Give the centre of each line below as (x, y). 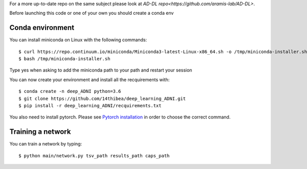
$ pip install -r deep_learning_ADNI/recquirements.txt (90, 106)
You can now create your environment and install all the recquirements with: (90, 80)
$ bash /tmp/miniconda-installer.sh (64, 59)
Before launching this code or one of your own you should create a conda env (92, 13)
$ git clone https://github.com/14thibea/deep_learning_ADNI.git (102, 99)
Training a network (40, 132)
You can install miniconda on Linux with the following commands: (78, 40)
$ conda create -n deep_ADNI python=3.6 (70, 91)
